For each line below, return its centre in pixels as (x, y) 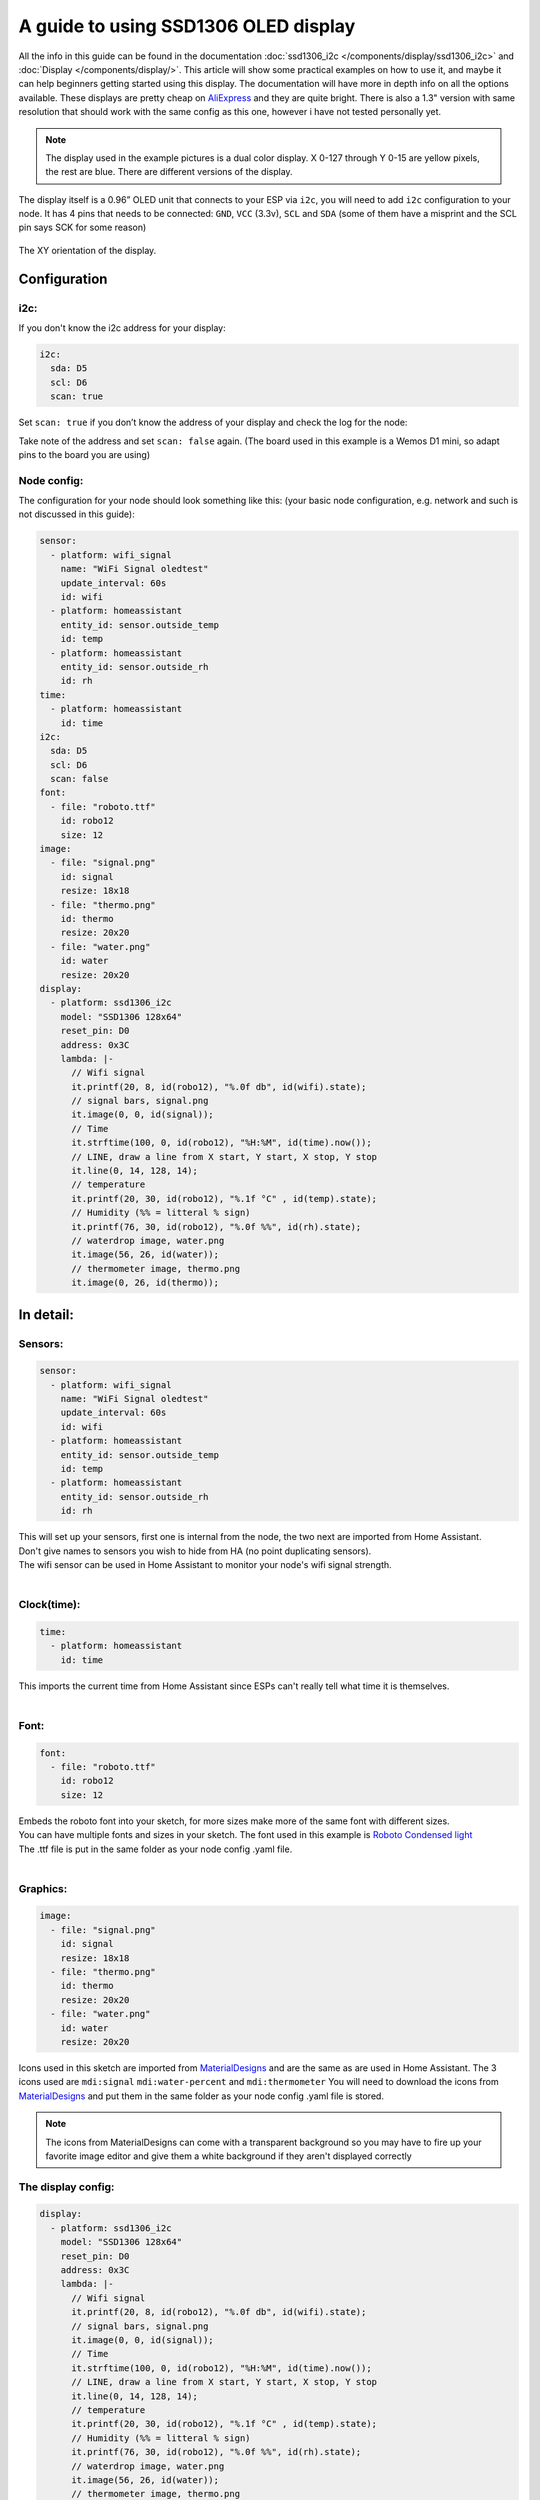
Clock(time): (49, 1605)
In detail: (46, 1314)
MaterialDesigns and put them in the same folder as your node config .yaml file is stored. (201, 2096)
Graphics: (43, 1888)
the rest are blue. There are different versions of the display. (169, 172)
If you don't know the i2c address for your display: (122, 328)
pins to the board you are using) (84, 454)
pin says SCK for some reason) (82, 227)
